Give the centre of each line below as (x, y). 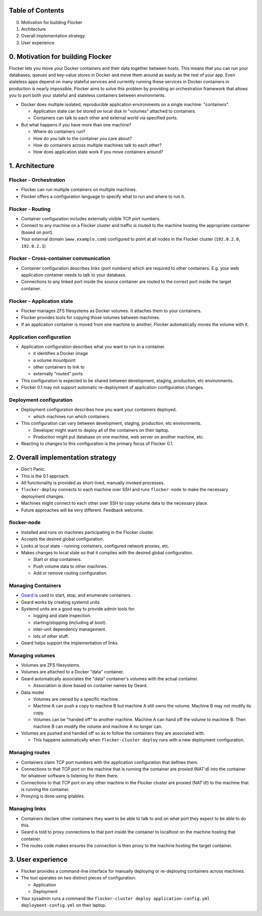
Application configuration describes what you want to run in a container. (93, 346)
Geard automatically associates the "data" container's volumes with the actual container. (110, 679)
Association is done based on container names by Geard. (90, 686)
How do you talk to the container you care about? (82, 138)
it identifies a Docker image (61, 353)
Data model (33, 692)
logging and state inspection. (62, 616)
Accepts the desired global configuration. (63, 539)
